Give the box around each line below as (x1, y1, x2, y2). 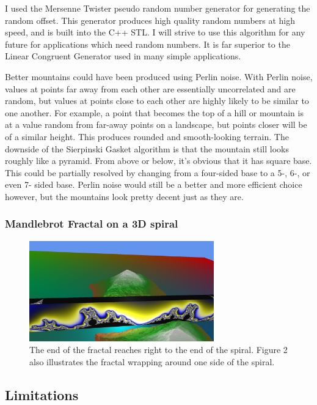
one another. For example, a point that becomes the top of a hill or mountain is (5, 106, 304, 119)
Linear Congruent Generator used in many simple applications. (5, 50, 241, 62)
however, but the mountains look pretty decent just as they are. (5, 190, 244, 202)
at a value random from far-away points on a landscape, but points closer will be (5, 118, 307, 131)
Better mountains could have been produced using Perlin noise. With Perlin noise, (5, 70, 313, 83)
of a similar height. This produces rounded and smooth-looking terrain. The (5, 130, 289, 143)
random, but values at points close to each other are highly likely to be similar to (5, 94, 309, 107)
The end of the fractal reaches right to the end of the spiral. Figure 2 (29, 343, 288, 356)
